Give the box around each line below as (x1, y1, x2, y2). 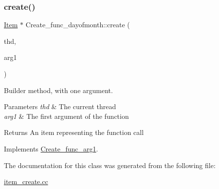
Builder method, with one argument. (4, 85, 113, 95)
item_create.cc (4, 176, 48, 187)
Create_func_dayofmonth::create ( (25, 19, 130, 30)
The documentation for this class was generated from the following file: (4, 160, 216, 170)
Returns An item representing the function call (4, 127, 144, 137)
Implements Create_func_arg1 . (4, 143, 98, 153)
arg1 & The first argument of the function (4, 111, 129, 121)
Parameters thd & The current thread (4, 101, 116, 112)
